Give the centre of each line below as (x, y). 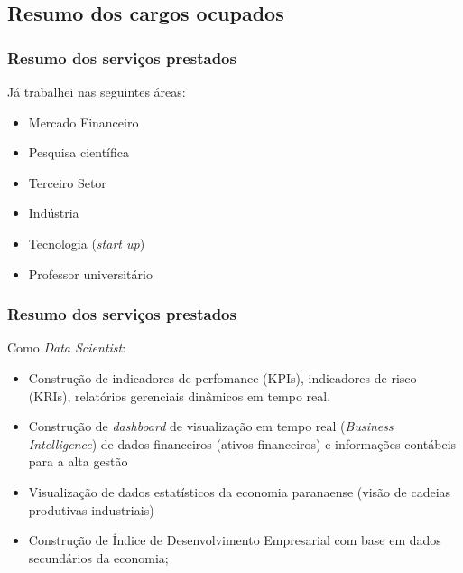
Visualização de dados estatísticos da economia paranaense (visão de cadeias (240, 491)
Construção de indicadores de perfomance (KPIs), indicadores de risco (222, 377)
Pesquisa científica (79, 152)
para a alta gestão (78, 461)
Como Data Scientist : (67, 348)
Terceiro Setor (67, 182)
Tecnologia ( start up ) (87, 243)
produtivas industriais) (91, 509)
